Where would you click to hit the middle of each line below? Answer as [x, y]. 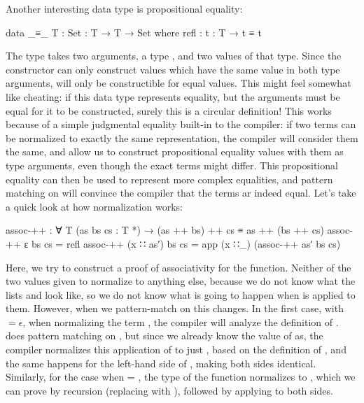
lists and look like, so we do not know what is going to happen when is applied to [181, 294]
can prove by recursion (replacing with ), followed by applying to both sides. [169, 390]
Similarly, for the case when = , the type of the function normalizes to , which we [181, 377]
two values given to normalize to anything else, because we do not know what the [181, 281]
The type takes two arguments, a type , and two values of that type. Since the [174, 56]
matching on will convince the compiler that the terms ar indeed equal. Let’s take [181, 193]
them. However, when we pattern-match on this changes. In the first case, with [175, 308]
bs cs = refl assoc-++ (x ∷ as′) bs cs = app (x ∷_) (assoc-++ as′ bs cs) [186, 243]
